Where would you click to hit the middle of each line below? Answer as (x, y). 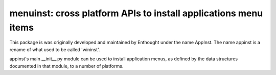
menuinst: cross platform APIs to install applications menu (136, 13)
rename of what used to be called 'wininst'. (55, 49)
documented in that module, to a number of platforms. (66, 66)
